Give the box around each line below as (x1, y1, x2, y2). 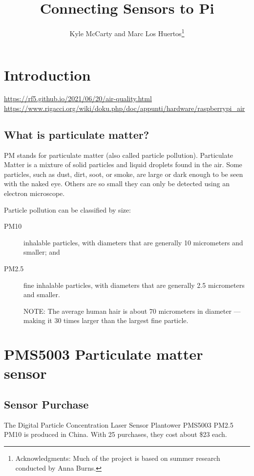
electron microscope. (4, 188, 65, 198)
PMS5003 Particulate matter (4, 344, 203, 364)
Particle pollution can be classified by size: (4, 204, 131, 215)
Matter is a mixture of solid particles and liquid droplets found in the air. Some (4, 159, 242, 170)
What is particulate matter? (4, 127, 149, 142)
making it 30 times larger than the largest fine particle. (23, 315, 189, 325)
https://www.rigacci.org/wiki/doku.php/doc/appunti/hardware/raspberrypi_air (4, 103, 245, 113)
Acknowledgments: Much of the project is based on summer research (15, 453, 220, 463)
